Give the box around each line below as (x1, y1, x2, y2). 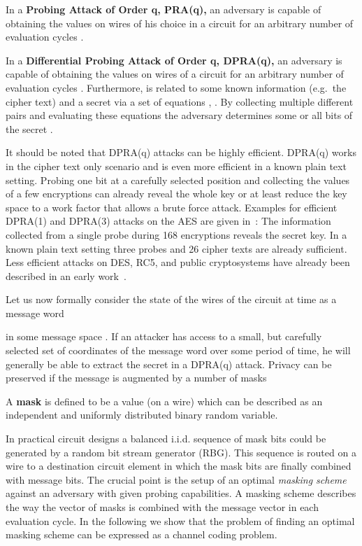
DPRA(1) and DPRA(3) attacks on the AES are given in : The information (6, 213, 331, 228)
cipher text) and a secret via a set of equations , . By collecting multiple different (6, 94, 354, 108)
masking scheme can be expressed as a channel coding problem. (6, 527, 277, 542)
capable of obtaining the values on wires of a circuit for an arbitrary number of (6, 66, 344, 81)
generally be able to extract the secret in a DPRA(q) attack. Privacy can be (6, 356, 332, 371)
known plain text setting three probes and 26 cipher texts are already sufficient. (6, 241, 347, 255)
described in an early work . (6, 268, 126, 283)
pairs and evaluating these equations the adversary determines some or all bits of (6, 108, 353, 122)
